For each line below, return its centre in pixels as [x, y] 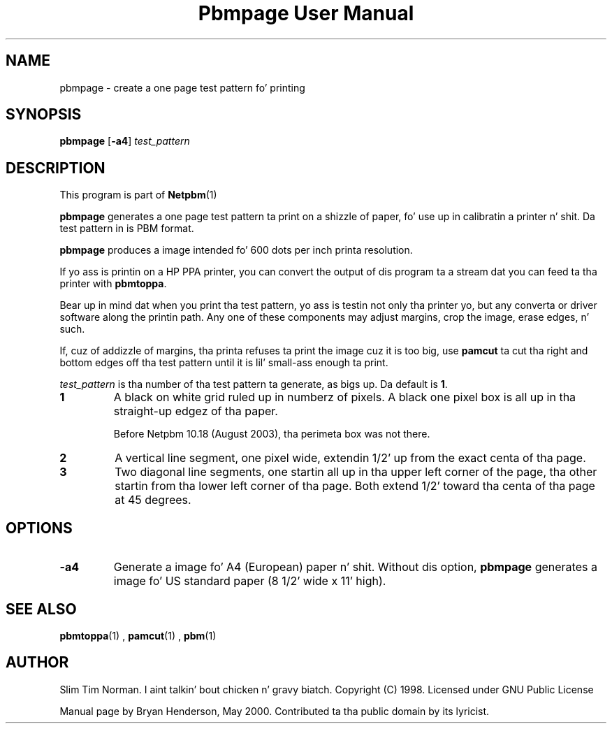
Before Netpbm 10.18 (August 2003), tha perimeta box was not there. [272, 434]
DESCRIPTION [56, 168]
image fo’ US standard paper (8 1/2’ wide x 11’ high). [250, 581]
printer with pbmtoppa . [113, 284]
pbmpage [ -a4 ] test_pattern [125, 141]
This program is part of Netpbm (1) [138, 195]
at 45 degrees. [153, 500]
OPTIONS [39, 528]
